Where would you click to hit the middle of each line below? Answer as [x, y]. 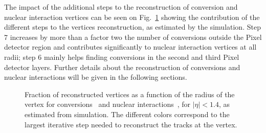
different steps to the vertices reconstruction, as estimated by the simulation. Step [132, 27]
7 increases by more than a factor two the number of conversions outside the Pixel [133, 37]
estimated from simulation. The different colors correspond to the [127, 114]
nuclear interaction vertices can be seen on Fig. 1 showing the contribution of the [132, 17]
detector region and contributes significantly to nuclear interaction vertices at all [130, 47]
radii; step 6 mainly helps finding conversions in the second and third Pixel [122, 57]
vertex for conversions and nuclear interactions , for [108, 104]
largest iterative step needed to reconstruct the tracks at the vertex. [131, 124]
